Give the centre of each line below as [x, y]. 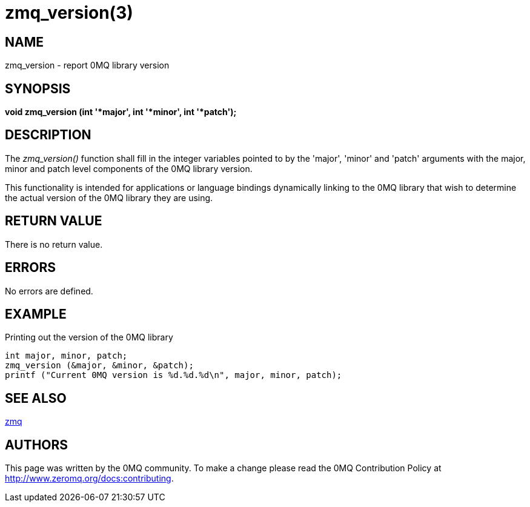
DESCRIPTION [48, 135]
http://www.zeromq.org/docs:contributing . [89, 479]
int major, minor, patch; [66, 356]
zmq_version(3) [69, 13]
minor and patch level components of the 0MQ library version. [129, 168]
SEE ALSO [36, 398]
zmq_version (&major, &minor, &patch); [99, 366]
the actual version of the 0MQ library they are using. [109, 197]
